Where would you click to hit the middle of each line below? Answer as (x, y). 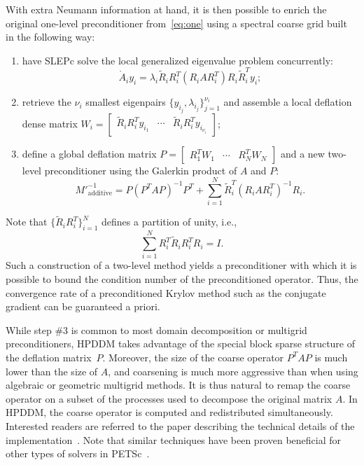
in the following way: (50, 37)
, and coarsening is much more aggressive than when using (233, 371)
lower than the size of (52, 371)
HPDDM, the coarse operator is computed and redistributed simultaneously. (169, 412)
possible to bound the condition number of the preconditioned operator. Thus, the (182, 278)
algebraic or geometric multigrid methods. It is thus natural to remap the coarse (178, 385)
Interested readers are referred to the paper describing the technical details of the (180, 425)
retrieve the (47, 102)
